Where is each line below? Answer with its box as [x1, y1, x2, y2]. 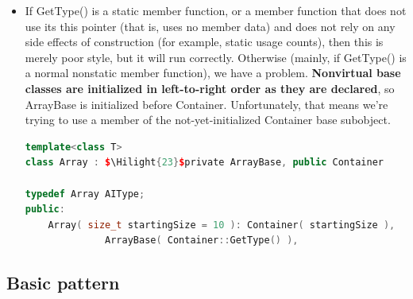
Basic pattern [6, 270, 120, 295]
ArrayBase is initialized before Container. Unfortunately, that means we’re [25, 95, 388, 112]
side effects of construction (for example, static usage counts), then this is [25, 33, 384, 50]
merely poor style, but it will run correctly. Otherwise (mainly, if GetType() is [25, 49, 407, 65]
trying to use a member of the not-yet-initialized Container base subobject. [25, 111, 391, 128]
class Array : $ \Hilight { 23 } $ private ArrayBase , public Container [25, 157, 384, 169]
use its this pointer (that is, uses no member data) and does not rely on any [25, 17, 396, 34]
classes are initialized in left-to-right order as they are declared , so [25, 80, 395, 96]
